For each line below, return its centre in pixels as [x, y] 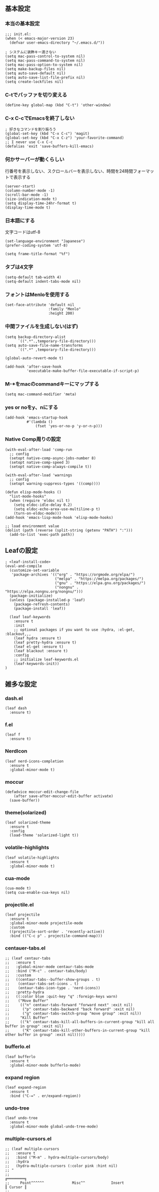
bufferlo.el [18, 1047]
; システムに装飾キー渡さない [31, 52]
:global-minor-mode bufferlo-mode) [45, 1065]
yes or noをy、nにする [32, 407]
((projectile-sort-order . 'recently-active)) [57, 932]
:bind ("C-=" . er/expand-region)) [45, 1096]
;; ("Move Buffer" [27, 1000]
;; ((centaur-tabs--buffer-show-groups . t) [53, 979]
